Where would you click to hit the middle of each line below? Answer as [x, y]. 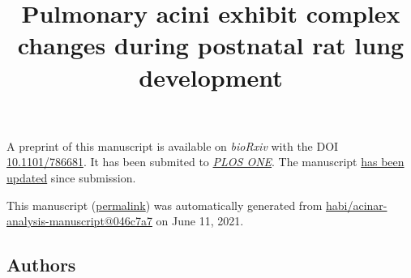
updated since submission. [71, 177]
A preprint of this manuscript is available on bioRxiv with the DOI [173, 145]
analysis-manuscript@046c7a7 [79, 221]
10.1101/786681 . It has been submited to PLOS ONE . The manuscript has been [205, 162]
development [211, 77]
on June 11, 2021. [200, 221]
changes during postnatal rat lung [211, 45]
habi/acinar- [356, 205]
